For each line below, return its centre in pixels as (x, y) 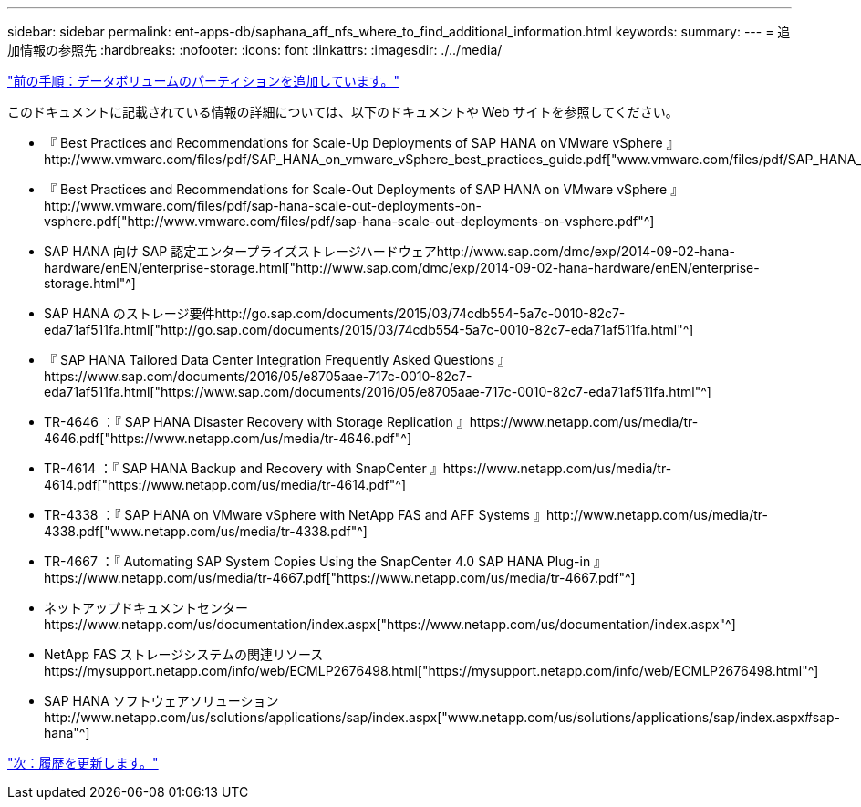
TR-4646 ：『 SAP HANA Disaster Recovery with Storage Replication (249, 422)
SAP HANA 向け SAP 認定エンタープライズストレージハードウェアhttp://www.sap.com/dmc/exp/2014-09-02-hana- (389, 251)
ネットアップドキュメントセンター (146, 608)
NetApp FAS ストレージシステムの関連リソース (184, 654)
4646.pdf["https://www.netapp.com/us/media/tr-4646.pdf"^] (228, 438)
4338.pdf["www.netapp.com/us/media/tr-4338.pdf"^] (206, 531)
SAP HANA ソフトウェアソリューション (161, 701)
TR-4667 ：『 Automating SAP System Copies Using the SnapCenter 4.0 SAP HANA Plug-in (317, 561)
